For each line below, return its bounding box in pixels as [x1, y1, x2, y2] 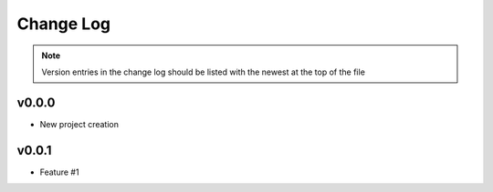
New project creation [39, 118, 119, 129]
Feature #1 [39, 167, 79, 177]
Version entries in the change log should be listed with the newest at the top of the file [41, 66, 365, 77]
